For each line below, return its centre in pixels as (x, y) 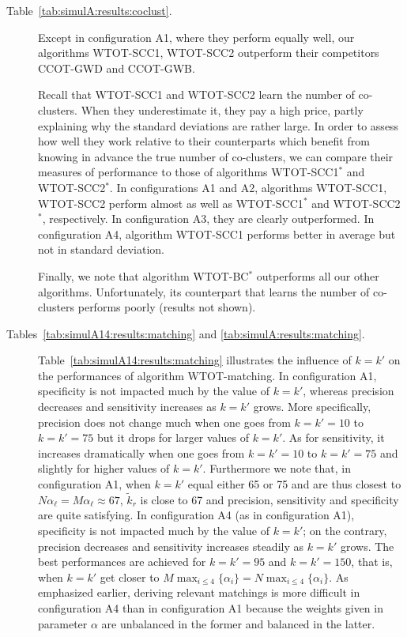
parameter (63, 623)
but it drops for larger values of (173, 437)
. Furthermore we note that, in (277, 468)
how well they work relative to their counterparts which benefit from (204, 141)
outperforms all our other (318, 275)
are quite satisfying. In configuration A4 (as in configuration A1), (196, 515)
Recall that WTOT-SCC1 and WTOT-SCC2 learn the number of (196, 94)
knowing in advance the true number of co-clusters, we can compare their (216, 156)
